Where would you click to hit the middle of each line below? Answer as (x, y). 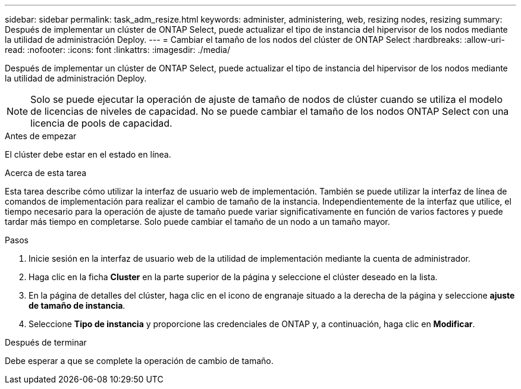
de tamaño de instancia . (77, 305)
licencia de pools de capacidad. (101, 123)
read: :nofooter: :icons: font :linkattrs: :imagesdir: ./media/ (117, 50)
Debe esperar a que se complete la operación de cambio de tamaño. (139, 361)
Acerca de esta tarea (46, 173)
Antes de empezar (41, 136)
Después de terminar (46, 342)
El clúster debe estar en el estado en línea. (88, 154)
